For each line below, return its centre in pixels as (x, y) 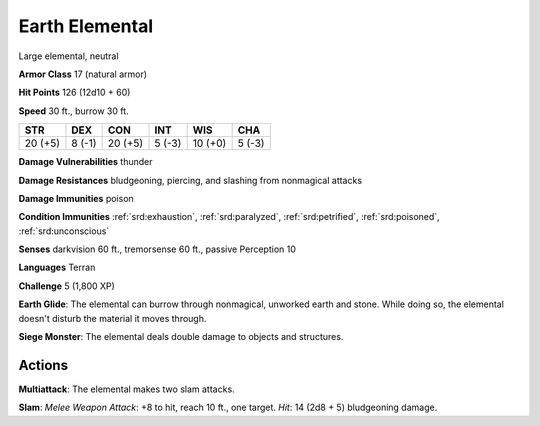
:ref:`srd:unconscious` (64, 231)
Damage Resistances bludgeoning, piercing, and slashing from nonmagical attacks (190, 180)
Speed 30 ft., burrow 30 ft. (73, 111)
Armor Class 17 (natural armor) (83, 74)
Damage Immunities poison (76, 198)
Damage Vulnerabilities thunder (85, 162)
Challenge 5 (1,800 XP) (66, 286)
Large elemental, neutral (68, 56)
